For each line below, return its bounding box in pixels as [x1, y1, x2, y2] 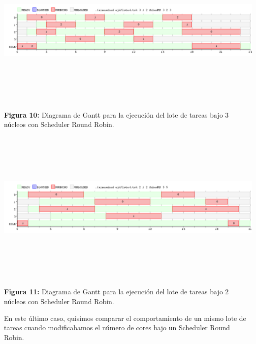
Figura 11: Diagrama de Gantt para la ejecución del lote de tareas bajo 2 [4, 286, 229, 297]
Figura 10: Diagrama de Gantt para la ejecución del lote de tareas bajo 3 [4, 109, 229, 120]
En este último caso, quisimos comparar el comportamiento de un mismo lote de [4, 313, 246, 323]
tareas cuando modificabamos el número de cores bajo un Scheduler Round [4, 322, 230, 333]
